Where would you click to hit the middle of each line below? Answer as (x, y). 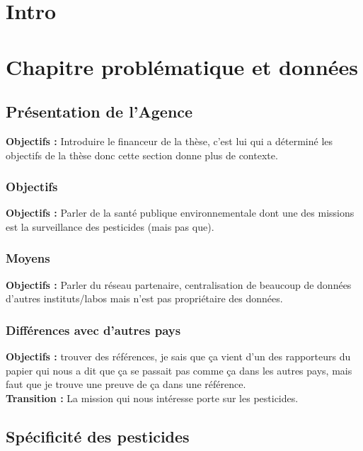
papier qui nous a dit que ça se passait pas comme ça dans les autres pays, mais (179, 370)
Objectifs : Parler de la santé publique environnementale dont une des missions (180, 213)
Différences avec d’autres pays (93, 330)
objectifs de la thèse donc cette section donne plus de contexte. (142, 155)
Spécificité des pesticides (98, 436)
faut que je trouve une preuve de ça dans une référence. (126, 384)
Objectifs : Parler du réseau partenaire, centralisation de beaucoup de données (179, 284)
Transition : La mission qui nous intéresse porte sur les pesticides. (152, 398)
